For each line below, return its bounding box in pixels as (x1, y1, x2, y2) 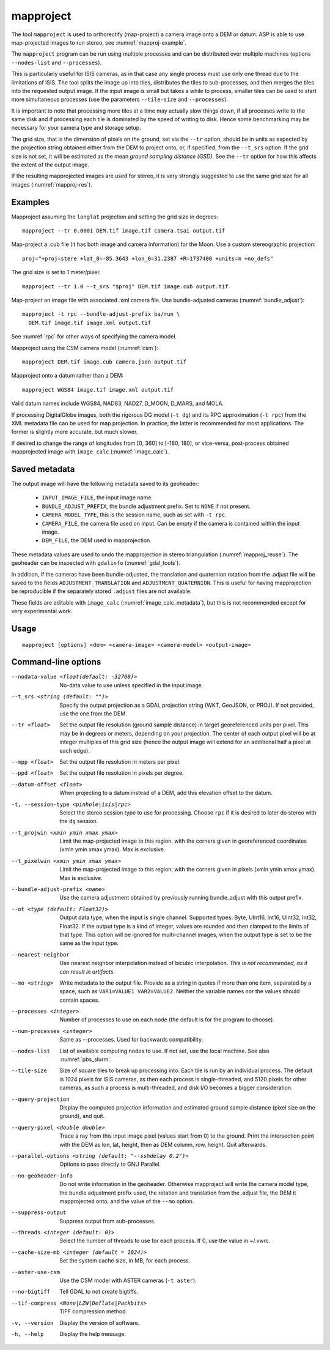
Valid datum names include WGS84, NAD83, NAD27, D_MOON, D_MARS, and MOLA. (11, 400, 224, 407)
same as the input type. (59, 939, 119, 947)
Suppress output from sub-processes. (59, 1217, 156, 1225)
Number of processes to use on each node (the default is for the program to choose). (59, 1016, 275, 1023)
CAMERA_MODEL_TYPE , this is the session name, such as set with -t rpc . (42, 511, 227, 518)
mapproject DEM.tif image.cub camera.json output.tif (22, 359, 186, 365)
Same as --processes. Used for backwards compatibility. (59, 1036, 204, 1043)
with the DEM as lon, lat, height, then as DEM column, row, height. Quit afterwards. (59, 1141, 267, 1148)
